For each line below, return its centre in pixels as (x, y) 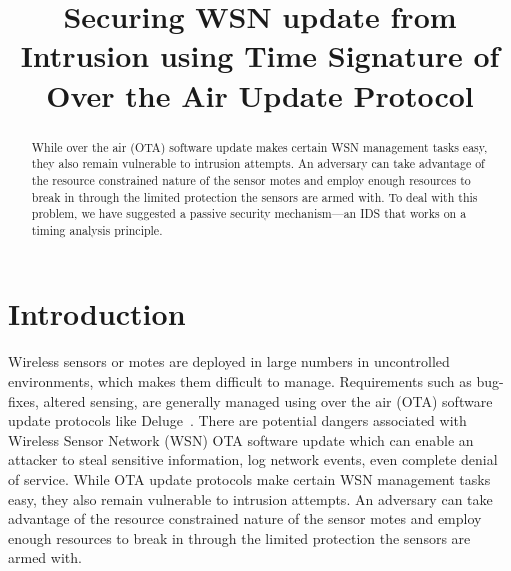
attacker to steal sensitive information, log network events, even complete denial (253, 459)
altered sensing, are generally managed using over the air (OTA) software (268, 400)
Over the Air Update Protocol (260, 94)
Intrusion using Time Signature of (260, 55)
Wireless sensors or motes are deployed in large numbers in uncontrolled (229, 361)
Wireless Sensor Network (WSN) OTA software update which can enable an (241, 439)
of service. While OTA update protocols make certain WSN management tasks (249, 478)
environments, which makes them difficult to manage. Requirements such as (240, 381)
